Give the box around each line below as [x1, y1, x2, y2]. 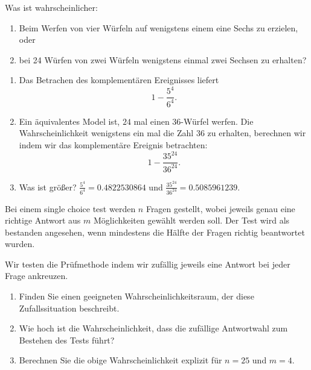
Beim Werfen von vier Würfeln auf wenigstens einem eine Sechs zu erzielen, [19, 21, 298, 34]
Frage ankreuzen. [5, 269, 68, 282]
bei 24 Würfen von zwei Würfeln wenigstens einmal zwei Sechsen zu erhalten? [19, 53, 307, 66]
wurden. [5, 237, 35, 250]
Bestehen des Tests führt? [19, 333, 115, 346]
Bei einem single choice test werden [5, 202, 136, 215]
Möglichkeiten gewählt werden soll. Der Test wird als [94, 214, 290, 227]
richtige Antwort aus [5, 214, 81, 227]
